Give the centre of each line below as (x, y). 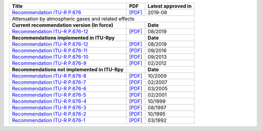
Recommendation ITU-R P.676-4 (49, 101)
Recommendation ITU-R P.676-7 (49, 82)
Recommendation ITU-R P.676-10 (50, 57)
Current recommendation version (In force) (63, 25)
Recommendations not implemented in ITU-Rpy (68, 69)
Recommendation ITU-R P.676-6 (49, 88)
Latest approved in (170, 6)
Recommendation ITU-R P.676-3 (49, 108)
